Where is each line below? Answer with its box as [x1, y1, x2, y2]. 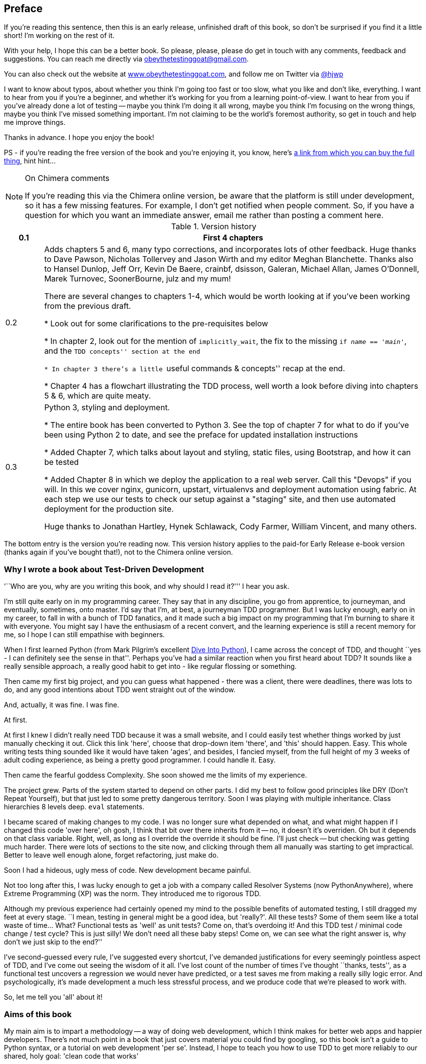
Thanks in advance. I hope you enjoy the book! [4, 133, 154, 142]
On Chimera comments [25, 173, 110, 183]
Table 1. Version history [171, 221, 257, 232]
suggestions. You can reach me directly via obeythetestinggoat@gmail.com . [4, 55, 249, 63]
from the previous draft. [44, 301, 131, 311]
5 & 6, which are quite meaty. [44, 391, 151, 401]
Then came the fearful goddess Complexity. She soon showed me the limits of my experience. [4, 771, 307, 780]
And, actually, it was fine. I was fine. [4, 701, 120, 709]
